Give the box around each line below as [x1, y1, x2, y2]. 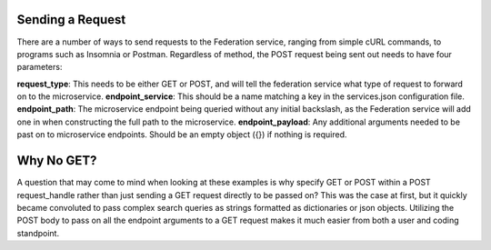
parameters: [16, 62, 63, 73]
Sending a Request [16, 12, 126, 27]
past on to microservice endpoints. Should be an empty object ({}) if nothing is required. [16, 129, 347, 140]
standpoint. [16, 227, 59, 238]
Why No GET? [16, 153, 97, 168]
